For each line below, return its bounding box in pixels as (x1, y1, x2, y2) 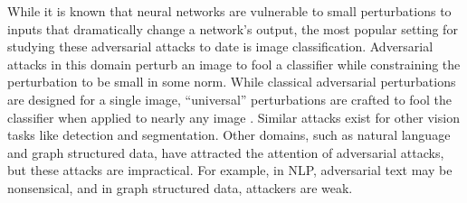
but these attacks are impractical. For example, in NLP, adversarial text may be (7, 161, 453, 180)
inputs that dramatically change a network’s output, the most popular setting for (7, 19, 458, 38)
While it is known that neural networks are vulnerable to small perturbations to (7, 2, 452, 20)
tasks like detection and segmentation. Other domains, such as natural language (7, 125, 451, 144)
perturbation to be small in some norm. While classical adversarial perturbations (7, 72, 456, 91)
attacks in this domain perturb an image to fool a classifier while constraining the (7, 54, 461, 73)
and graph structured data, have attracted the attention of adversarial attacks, (7, 143, 444, 161)
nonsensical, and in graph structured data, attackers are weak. (7, 178, 353, 197)
